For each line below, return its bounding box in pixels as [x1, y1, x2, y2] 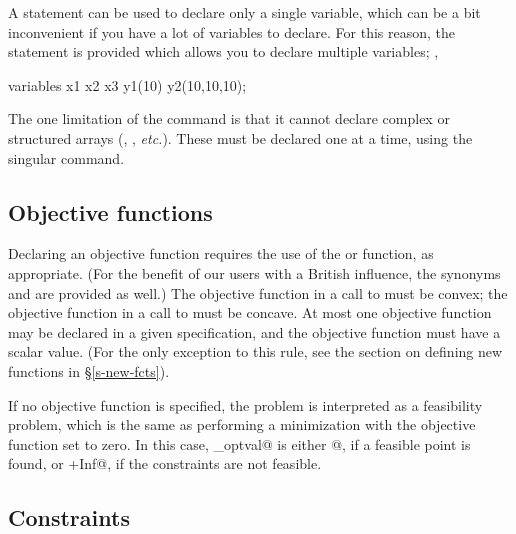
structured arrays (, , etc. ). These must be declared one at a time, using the [8, 127, 473, 148]
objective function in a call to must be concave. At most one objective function [8, 302, 492, 323]
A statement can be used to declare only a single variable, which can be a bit [8, 2, 481, 22]
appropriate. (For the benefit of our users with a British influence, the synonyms [8, 262, 501, 283]
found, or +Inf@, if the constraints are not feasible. [8, 453, 322, 474]
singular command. [8, 147, 125, 168]
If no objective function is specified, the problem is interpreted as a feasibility [8, 394, 483, 415]
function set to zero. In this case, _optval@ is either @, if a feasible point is [8, 433, 471, 454]
